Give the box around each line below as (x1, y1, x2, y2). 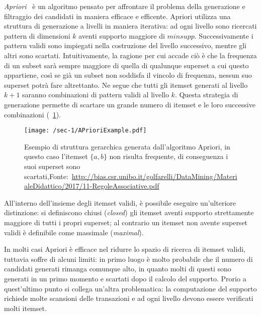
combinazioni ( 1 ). (4, 109, 61, 119)
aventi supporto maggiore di (78, 30, 165, 41)
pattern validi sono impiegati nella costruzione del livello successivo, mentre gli (4, 40, 246, 51)
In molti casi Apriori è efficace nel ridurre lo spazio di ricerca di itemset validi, (4, 244, 245, 254)
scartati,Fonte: (24, 171, 68, 181)
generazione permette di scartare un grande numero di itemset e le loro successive (4, 99, 255, 109)
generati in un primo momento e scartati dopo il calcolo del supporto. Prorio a (4, 273, 246, 283)
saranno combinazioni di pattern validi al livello (22, 89, 169, 100)
